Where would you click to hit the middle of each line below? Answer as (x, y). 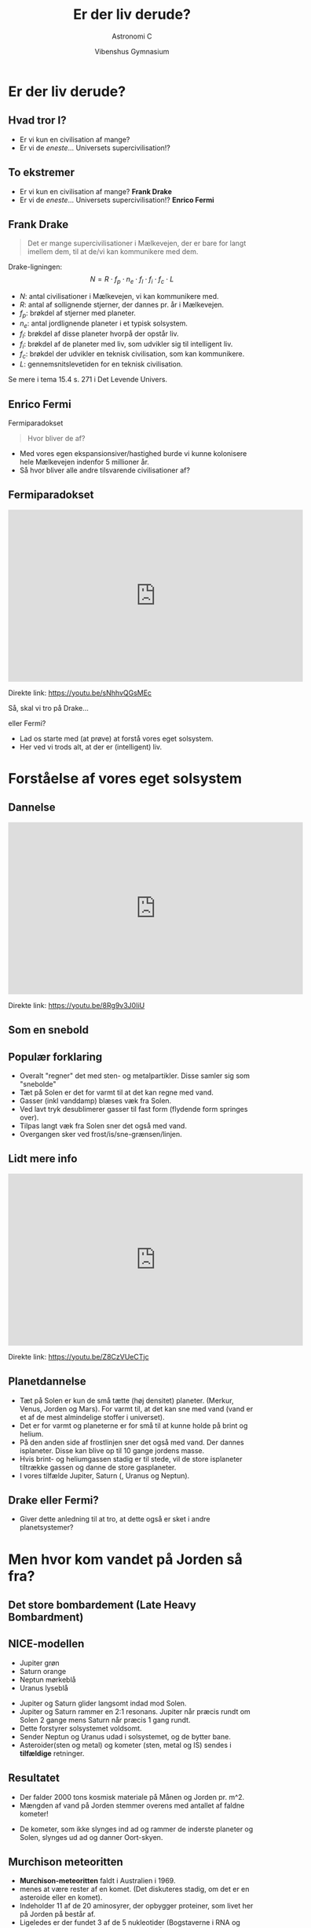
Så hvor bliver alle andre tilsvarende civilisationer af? (105, 470)
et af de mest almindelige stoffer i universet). (92, 1417)
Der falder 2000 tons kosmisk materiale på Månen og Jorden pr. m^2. (132, 1797)
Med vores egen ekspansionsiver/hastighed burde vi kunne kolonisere (133, 453)
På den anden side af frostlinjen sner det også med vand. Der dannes (132, 1442)
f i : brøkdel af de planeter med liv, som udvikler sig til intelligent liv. (126, 345)
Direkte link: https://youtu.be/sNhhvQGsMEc (80, 693)
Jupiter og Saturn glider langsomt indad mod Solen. (103, 1703)
